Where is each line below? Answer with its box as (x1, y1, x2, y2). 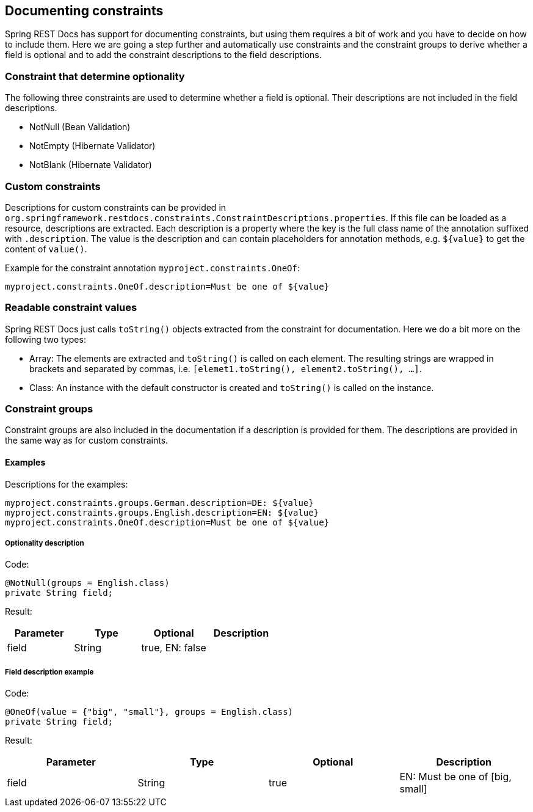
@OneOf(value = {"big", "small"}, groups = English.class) (5, 707, 294, 717)
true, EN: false (141, 642, 206, 654)
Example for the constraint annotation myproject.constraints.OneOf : (5, 262, 300, 273)
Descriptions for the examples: (5, 478, 128, 489)
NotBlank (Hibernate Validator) (29, 159, 152, 170)
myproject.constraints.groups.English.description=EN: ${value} (5, 507, 319, 518)
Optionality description (5, 539, 84, 548)
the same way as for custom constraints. (5, 435, 169, 446)
